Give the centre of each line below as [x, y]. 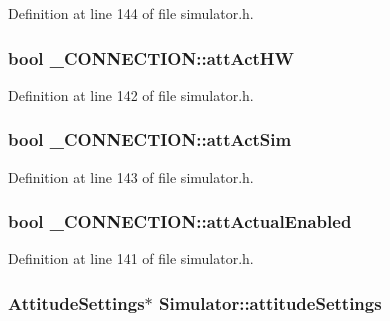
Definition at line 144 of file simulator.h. [131, 13]
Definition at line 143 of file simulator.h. [131, 176]
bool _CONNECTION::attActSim [150, 139]
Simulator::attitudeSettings [270, 302]
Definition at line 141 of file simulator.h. [131, 258]
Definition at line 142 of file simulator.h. [131, 94]
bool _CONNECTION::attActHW [151, 57]
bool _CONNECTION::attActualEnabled [180, 221]
